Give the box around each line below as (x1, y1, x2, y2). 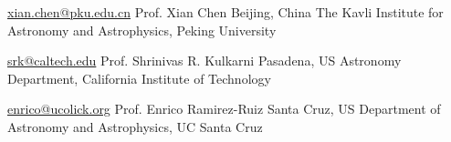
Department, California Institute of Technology (7, 68, 271, 87)
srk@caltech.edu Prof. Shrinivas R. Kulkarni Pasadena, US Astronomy (7, 51, 402, 70)
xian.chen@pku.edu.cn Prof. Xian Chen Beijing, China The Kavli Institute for (7, 3, 444, 21)
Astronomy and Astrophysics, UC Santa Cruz (7, 117, 263, 136)
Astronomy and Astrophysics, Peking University (7, 20, 277, 39)
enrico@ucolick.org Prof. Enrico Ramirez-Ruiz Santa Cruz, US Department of (7, 99, 441, 118)
